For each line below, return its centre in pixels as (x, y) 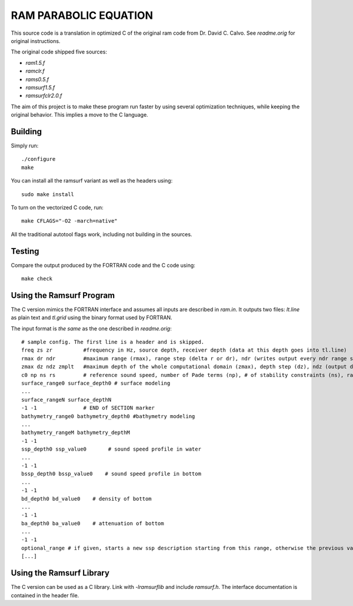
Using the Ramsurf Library (60, 573)
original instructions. (36, 41)
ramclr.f (35, 71)
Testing (25, 251)
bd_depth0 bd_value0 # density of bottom (87, 499)
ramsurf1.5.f (40, 87)
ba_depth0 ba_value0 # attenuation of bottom (93, 523)
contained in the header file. (45, 595)
